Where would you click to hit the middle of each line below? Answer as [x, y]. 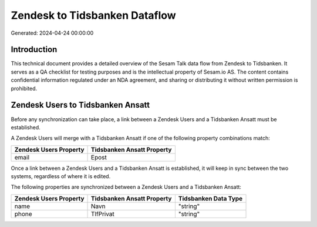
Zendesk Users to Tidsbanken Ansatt [80, 105]
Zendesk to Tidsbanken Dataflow [93, 15]
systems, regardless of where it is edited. [61, 176]
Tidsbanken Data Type [210, 198]
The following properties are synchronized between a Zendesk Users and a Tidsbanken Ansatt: [126, 187]
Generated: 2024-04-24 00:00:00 [52, 33]
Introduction [34, 50]
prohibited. [24, 88]
